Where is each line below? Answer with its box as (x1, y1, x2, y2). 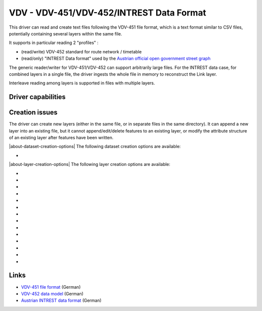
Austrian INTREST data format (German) (21, 297, 102, 303)
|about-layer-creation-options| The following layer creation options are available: (9, 162, 171, 167)
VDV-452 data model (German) (21, 291, 83, 296)
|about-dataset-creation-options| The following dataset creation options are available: (9, 144, 181, 149)
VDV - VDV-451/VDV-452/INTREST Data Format (9, 7, 206, 18)
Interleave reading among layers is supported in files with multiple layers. (9, 80, 155, 86)
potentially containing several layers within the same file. (9, 31, 122, 36)
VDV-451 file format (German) (21, 284, 81, 290)
